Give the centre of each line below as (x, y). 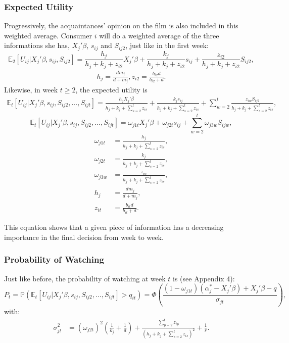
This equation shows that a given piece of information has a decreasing (114, 227)
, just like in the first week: (167, 45)
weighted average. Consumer (48, 35)
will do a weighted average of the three (159, 35)
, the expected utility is (111, 90)
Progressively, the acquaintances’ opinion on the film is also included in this (121, 26)
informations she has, (37, 45)
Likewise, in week (31, 90)
